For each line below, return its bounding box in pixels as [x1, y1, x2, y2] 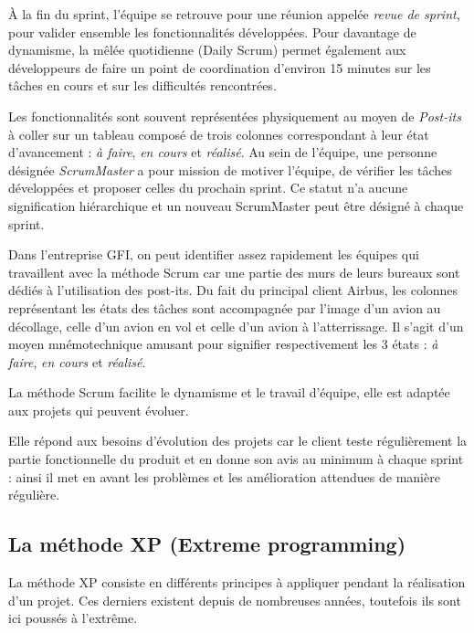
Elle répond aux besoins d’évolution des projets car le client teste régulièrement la [8, 431, 468, 450]
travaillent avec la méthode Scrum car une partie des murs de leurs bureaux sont [8, 262, 460, 281]
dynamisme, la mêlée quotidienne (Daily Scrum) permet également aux [8, 40, 406, 59]
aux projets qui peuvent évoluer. [8, 400, 189, 419]
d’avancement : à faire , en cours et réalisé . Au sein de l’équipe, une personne [8, 142, 437, 162]
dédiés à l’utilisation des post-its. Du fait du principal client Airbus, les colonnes [8, 280, 458, 300]
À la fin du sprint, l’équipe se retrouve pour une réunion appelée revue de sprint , [8, 5, 460, 23]
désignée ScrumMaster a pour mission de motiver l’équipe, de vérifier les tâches [8, 160, 452, 179]
